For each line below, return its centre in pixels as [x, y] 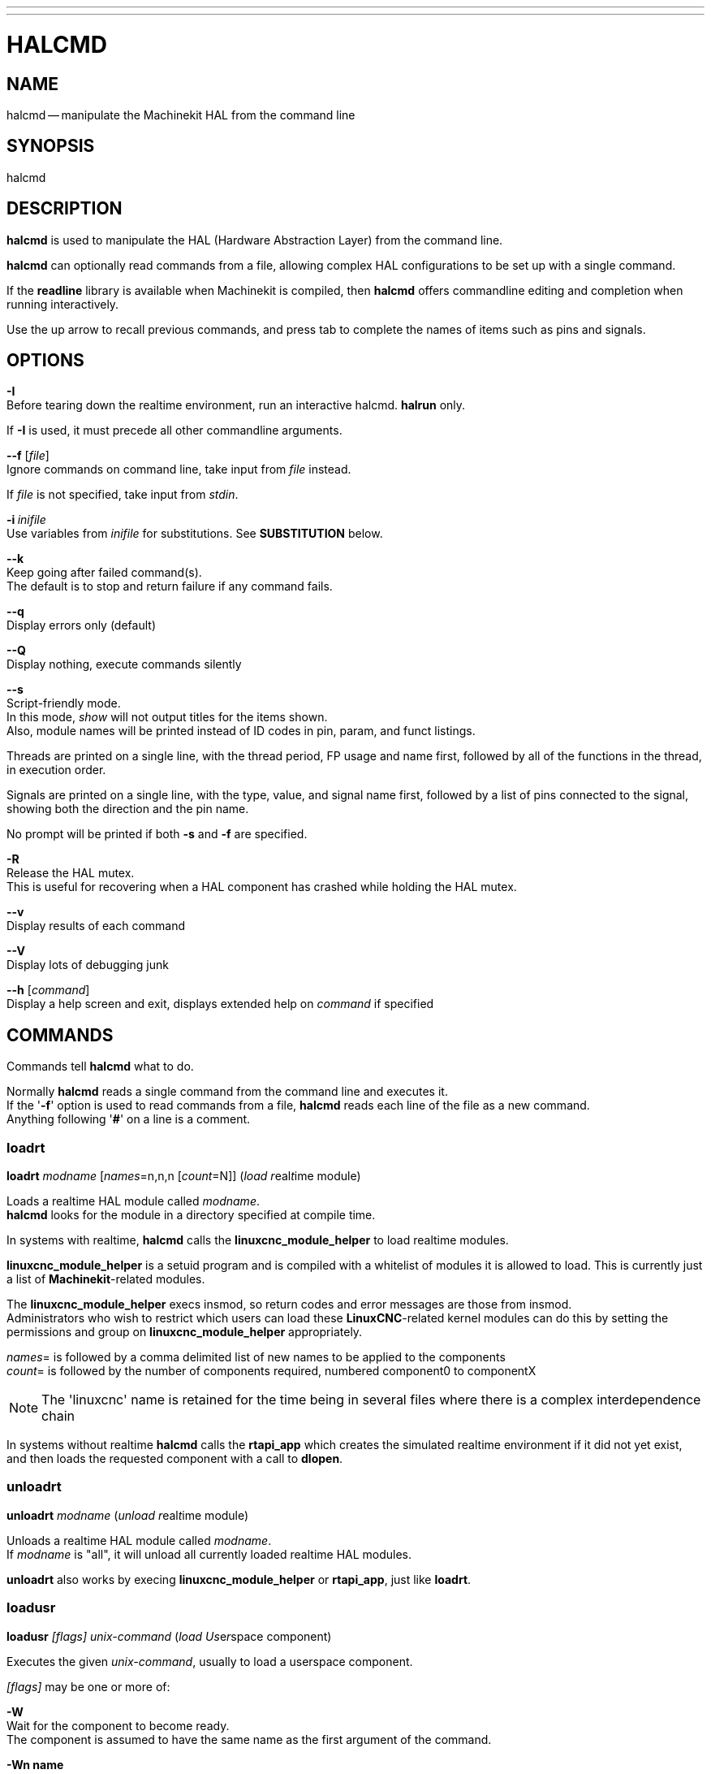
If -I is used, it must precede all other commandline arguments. [175, 431]
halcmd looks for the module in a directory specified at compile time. [191, 1215]
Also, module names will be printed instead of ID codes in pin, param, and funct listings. [241, 731]
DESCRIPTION [65, 209]
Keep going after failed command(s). [104, 573]
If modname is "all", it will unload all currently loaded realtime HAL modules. [209, 1554]
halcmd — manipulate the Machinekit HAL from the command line [181, 115]
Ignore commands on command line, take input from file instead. [179, 469]
